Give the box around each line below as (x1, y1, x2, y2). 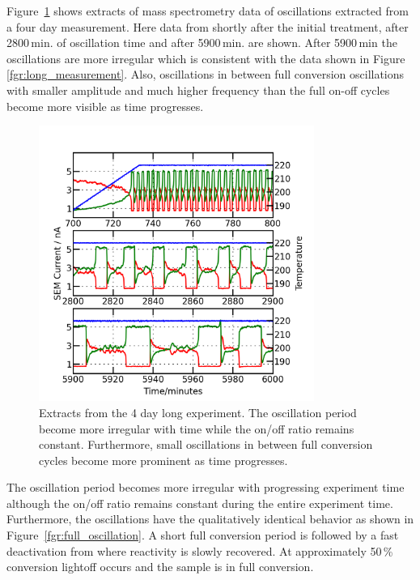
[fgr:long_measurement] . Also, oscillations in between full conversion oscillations (6, 66, 405, 83)
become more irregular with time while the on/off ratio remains (39, 420, 354, 437)
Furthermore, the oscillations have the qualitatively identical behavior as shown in (6, 510, 414, 527)
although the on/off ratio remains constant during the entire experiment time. (6, 494, 393, 511)
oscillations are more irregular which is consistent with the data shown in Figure (6, 49, 405, 66)
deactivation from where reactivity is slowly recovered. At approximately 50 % (6, 542, 393, 559)
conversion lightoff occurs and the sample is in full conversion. (6, 558, 314, 575)
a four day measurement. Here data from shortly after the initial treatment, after (6, 18, 409, 35)
